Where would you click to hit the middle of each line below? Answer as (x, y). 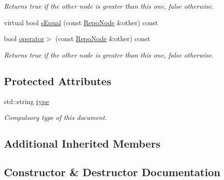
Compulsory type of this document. (56, 117)
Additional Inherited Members (82, 143)
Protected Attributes (58, 81)
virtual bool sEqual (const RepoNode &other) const (81, 22)
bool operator (24, 38)
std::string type (27, 101)
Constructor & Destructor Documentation (112, 172)
